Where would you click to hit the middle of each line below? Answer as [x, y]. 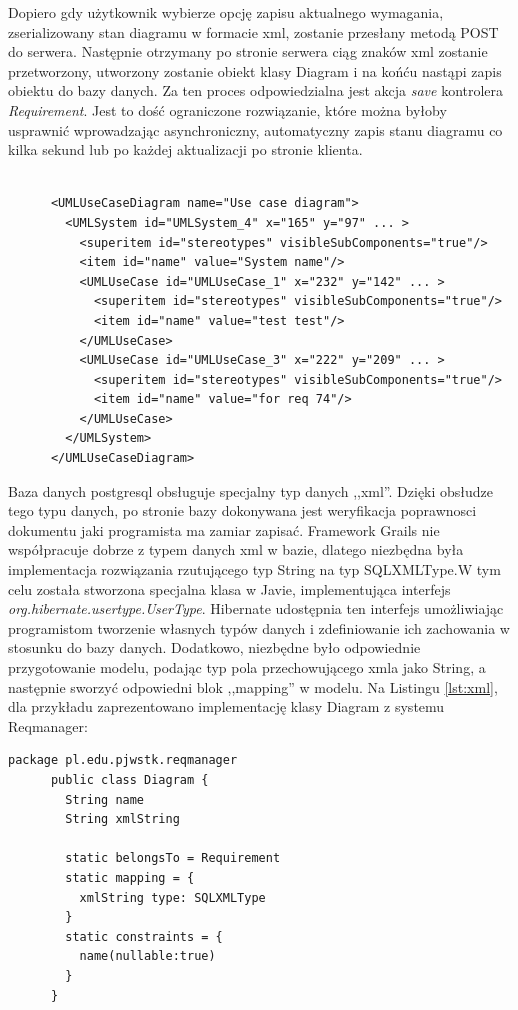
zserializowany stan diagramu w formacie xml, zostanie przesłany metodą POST [253, 31]
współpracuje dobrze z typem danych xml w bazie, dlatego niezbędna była [236, 549]
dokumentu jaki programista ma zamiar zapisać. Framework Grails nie [224, 529]
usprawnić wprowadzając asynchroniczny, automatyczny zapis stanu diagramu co [255, 129]
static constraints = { [144, 936]
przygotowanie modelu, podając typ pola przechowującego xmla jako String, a [247, 667]
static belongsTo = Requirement [173, 858]
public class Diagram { [129, 779]
